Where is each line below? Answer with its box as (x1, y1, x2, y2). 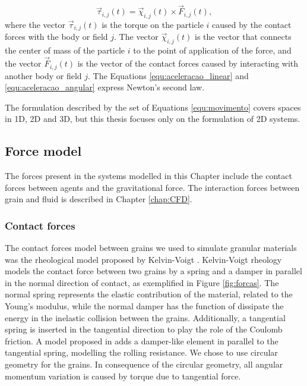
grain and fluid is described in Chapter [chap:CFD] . (5, 193, 192, 205)
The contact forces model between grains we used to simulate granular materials (5, 241, 297, 254)
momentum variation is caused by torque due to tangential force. (5, 369, 241, 382)
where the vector (5, 18, 65, 31)
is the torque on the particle (102, 18, 204, 31)
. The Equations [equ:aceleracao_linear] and (88, 69, 249, 81)
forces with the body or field (5, 30, 108, 43)
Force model (5, 142, 82, 160)
